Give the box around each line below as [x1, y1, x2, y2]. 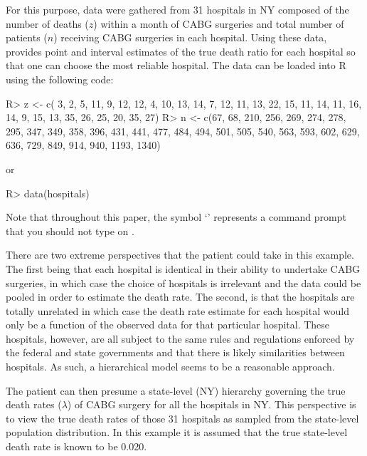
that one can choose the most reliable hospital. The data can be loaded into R [6, 58, 346, 73]
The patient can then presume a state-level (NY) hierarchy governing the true [6, 383, 346, 398]
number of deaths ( [6, 16, 89, 31]
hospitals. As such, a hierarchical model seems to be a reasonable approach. [6, 359, 335, 374]
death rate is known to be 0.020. [6, 439, 147, 454]
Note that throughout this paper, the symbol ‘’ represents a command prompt [6, 209, 346, 224]
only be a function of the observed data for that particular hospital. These [6, 317, 330, 332]
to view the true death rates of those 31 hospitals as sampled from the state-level [6, 410, 359, 425]
